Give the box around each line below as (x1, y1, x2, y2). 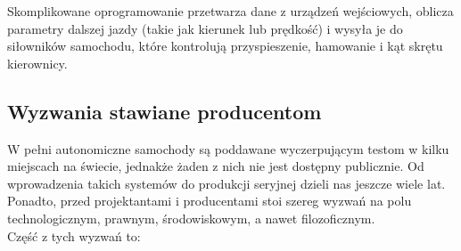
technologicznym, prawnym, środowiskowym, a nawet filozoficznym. (7, 208, 375, 227)
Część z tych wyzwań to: (7, 226, 141, 245)
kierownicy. (7, 53, 68, 72)
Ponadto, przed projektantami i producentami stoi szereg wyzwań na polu (7, 191, 412, 210)
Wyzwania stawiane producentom (7, 97, 322, 125)
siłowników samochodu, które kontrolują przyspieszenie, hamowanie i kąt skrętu (7, 36, 443, 55)
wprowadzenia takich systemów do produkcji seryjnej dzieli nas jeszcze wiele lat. (7, 174, 446, 192)
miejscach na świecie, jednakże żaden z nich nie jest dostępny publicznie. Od (7, 157, 424, 175)
